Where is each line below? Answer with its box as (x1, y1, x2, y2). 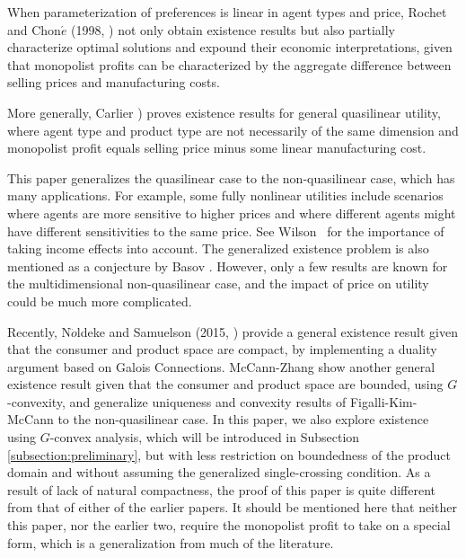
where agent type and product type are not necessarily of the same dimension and (7, 120, 459, 139)
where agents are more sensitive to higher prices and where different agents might (7, 203, 456, 222)
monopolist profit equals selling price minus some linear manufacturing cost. (7, 138, 426, 157)
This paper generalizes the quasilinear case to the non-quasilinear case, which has (7, 168, 455, 187)
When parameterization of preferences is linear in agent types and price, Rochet (7, 3, 447, 21)
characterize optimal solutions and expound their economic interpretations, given (7, 38, 453, 57)
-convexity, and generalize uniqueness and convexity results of (7, 392, 347, 411)
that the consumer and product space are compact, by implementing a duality (7, 340, 437, 359)
